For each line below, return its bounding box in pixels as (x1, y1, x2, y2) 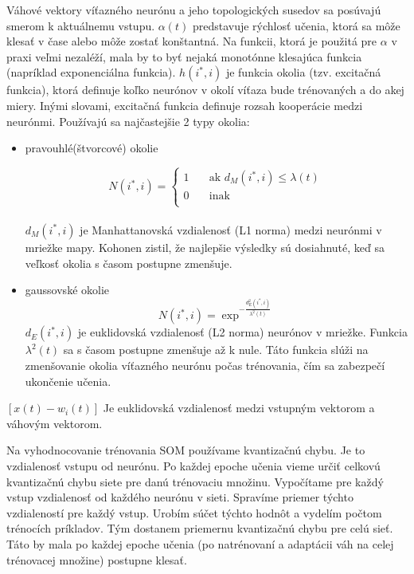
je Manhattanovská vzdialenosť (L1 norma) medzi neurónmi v (80, 221, 382, 238)
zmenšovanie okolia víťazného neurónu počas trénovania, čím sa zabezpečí (25, 356, 385, 373)
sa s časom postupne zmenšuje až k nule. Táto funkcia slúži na (63, 341, 369, 358)
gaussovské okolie (25, 281, 110, 298)
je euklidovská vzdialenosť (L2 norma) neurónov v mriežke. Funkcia (77, 324, 408, 340)
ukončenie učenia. (25, 372, 111, 389)
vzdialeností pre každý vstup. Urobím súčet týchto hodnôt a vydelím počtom (6, 504, 382, 521)
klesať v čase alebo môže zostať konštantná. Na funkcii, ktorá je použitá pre (6, 33, 377, 49)
